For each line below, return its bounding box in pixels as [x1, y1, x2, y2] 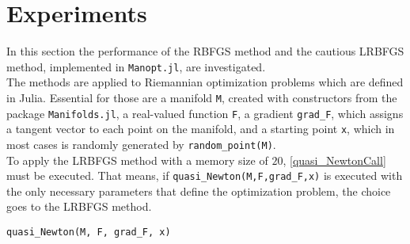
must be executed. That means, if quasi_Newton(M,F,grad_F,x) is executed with [6, 167, 403, 184]
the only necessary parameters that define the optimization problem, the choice [6, 182, 391, 199]
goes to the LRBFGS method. [6, 198, 152, 215]
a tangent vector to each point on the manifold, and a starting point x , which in [6, 120, 395, 137]
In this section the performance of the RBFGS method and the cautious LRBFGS [6, 43, 404, 59]
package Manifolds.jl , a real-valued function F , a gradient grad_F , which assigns [6, 105, 404, 121]
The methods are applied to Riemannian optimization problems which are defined [6, 74, 404, 90]
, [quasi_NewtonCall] [283, 151, 386, 168]
